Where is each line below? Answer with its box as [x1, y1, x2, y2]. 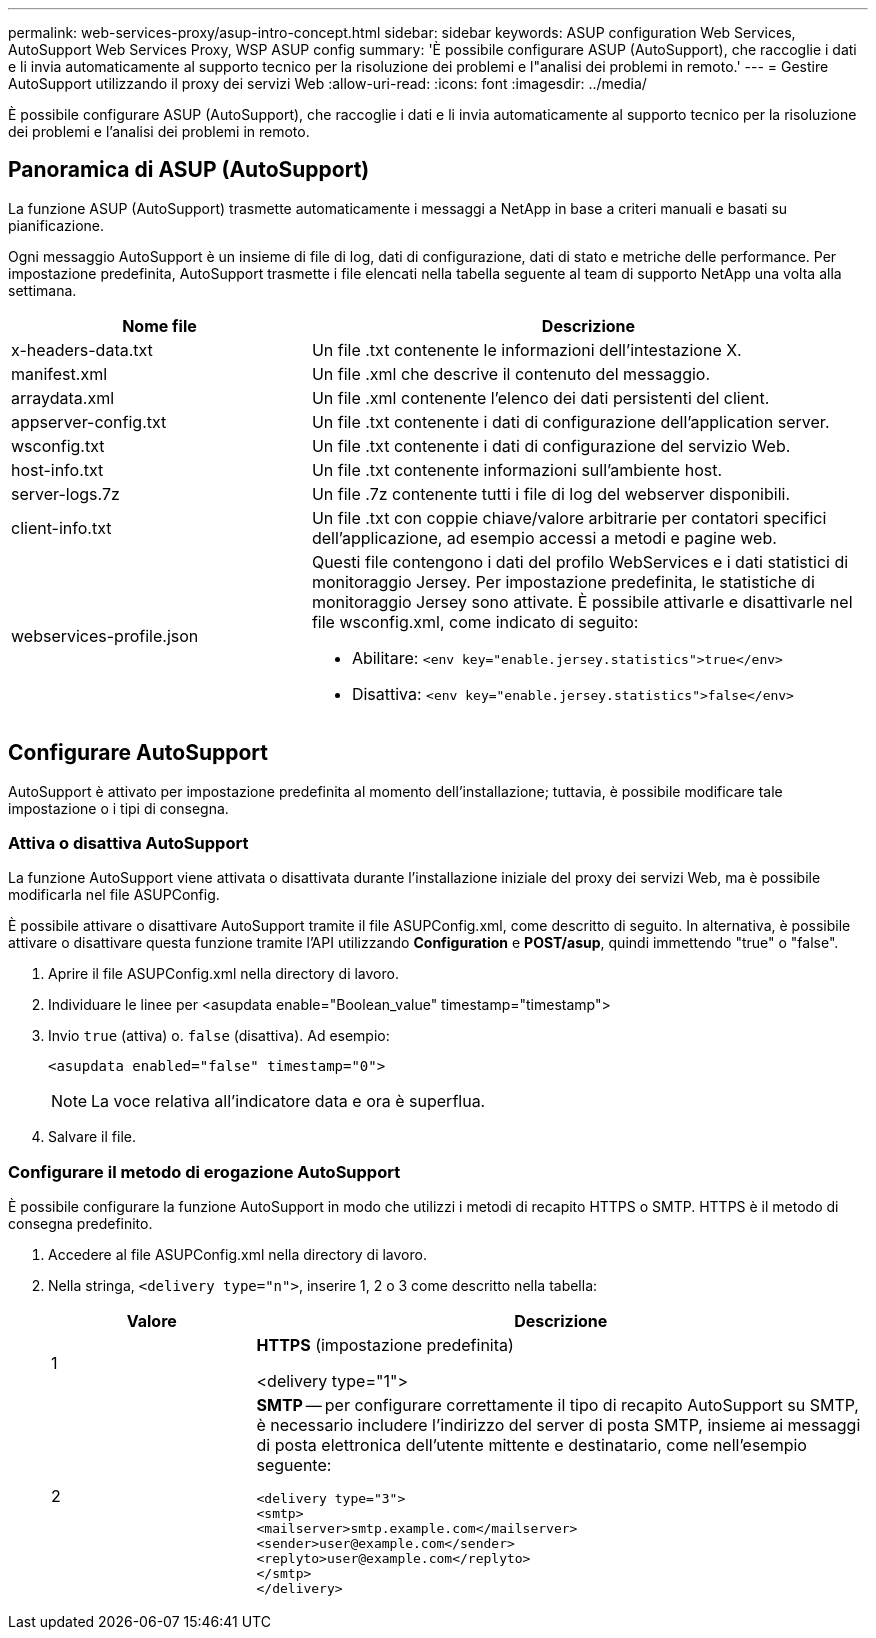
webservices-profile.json [11, 625, 199, 646]
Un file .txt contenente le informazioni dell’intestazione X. [311, 339, 742, 360]
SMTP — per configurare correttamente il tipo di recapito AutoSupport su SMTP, [256, 1395, 859, 1416]
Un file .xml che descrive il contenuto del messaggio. [311, 363, 711, 384]
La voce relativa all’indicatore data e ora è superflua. [91, 1091, 486, 1112]
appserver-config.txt [11, 411, 167, 432]
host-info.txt [11, 459, 104, 480]
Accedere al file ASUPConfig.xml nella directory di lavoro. [48, 1246, 427, 1264]
